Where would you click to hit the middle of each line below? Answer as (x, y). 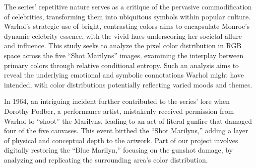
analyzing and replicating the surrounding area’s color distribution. (106, 159)
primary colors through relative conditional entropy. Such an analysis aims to (122, 65)
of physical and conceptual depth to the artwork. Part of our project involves (121, 140)
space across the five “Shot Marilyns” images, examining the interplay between (124, 55)
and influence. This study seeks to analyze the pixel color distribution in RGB (123, 45)
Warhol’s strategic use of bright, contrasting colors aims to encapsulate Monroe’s (127, 26)
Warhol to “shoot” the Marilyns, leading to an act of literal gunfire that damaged (128, 121)
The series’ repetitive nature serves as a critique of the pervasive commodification (128, 6)
